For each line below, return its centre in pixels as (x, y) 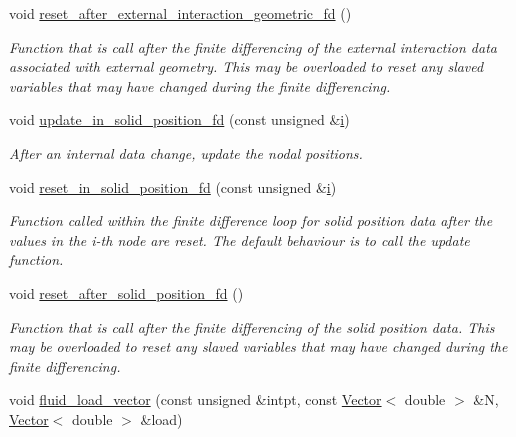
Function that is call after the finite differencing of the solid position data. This (252, 326)
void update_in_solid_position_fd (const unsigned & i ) (179, 119)
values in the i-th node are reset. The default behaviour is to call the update (239, 239)
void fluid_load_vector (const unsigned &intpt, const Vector (195, 399)
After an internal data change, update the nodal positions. (186, 152)
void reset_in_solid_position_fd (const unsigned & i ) (173, 186)
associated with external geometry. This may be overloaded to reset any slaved (246, 66)
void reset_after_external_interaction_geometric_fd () (180, 13)
